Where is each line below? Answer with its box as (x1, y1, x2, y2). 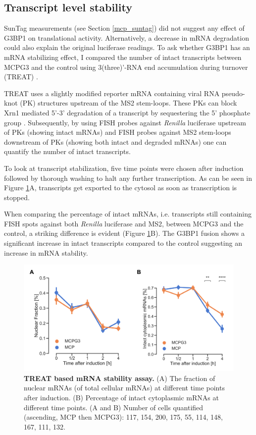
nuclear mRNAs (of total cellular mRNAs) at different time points (24, 382, 225, 393)
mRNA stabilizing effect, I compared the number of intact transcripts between (4, 52, 242, 62)
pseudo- (221, 88, 245, 98)
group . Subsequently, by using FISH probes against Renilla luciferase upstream (4, 117, 246, 127)
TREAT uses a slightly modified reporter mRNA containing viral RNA (4, 88, 220, 98)
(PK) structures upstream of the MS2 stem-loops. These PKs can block (20, 98, 237, 108)
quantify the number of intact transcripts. (4, 146, 131, 157)
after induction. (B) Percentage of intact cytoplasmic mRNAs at (24, 392, 219, 402)
